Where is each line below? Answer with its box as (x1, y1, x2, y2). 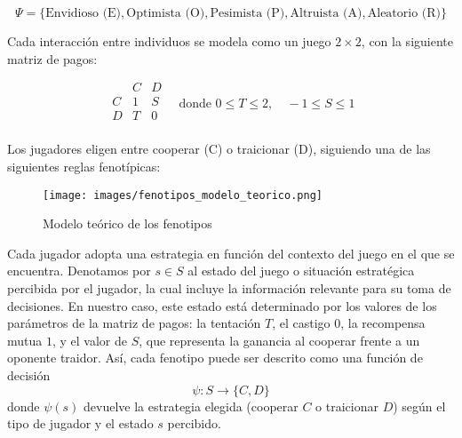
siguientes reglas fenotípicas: (7, 156, 161, 175)
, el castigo (272, 314, 331, 332)
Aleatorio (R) (367, 7, 442, 20)
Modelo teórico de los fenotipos (43, 214, 212, 233)
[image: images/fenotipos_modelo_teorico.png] (43, 188, 323, 202)
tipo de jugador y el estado (7, 414, 154, 433)
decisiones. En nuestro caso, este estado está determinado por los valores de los (7, 296, 437, 315)
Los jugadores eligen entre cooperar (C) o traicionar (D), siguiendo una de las (7, 139, 431, 158)
